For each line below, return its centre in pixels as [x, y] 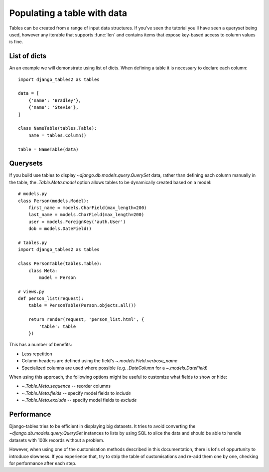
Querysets [26, 163]
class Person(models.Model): [54, 201]
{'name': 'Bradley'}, [55, 100]
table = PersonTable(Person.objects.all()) [82, 305]
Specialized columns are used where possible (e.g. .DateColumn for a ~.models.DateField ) [115, 368]
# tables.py [33, 242]
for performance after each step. [43, 464]
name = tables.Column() [57, 135]
